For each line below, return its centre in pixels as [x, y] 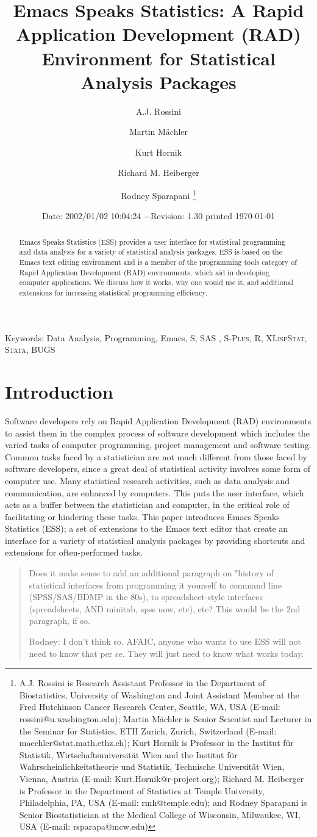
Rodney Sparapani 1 [158, 194]
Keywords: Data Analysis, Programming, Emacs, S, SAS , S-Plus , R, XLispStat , [156, 337]
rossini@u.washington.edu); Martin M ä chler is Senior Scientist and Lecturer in [166, 719]
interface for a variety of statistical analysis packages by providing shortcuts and [155, 540]
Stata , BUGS [30, 350]
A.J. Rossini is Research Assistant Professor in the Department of [142, 683]
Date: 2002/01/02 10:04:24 [91, 216]
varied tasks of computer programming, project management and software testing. [158, 445]
